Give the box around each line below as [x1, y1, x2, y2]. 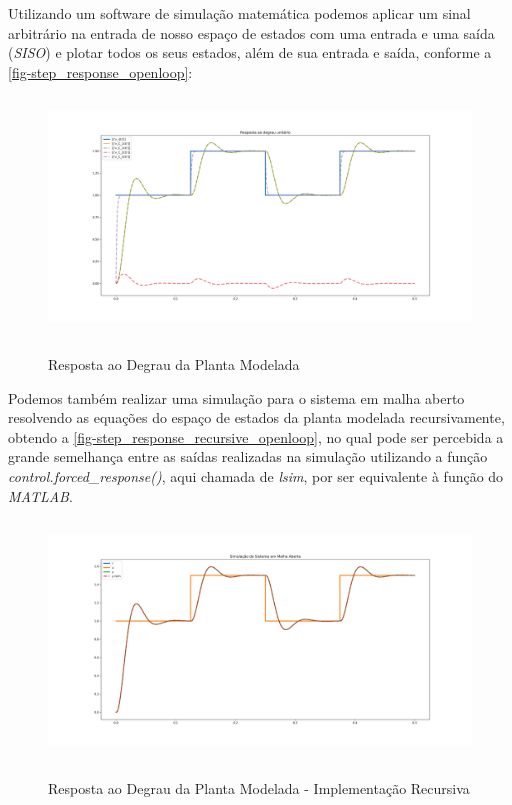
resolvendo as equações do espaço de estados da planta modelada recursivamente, [8, 407, 505, 428]
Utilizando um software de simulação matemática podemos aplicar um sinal [8, 3, 471, 23]
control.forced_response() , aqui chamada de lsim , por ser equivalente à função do [8, 465, 504, 486]
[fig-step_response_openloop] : [8, 61, 193, 82]
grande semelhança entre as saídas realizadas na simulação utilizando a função [8, 446, 488, 467]
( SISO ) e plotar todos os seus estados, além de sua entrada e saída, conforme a [8, 42, 492, 63]
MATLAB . [8, 485, 73, 506]
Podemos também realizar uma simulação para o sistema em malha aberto [8, 387, 465, 408]
